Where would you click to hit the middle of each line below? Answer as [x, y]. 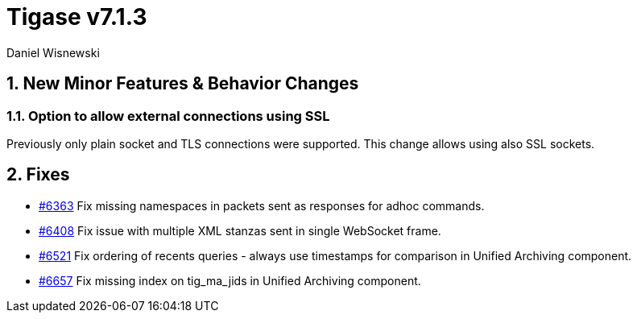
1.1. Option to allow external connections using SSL [168, 116]
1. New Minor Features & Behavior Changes [183, 84]
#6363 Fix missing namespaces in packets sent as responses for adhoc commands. [262, 205]
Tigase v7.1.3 [77, 17]
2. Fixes [38, 175]
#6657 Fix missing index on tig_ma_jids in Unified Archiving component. [230, 280]
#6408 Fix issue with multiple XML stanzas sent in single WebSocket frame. [240, 230]
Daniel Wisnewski [53, 52]
